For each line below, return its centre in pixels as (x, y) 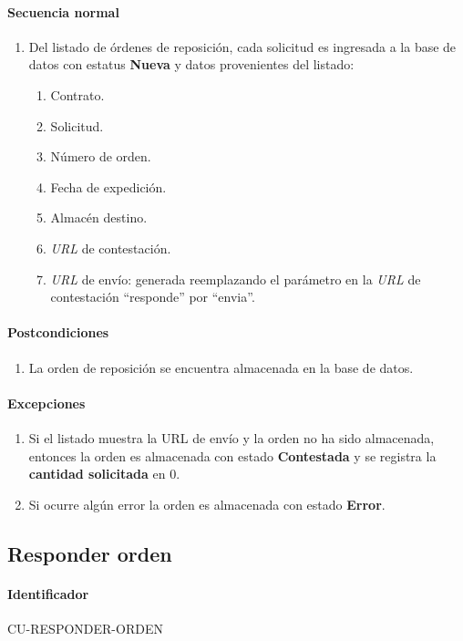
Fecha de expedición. (108, 186)
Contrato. (77, 94)
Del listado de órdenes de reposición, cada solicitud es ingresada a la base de (242, 46)
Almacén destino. (99, 217)
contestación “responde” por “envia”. (153, 297)
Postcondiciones (58, 332)
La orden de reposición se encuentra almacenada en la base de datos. (221, 367)
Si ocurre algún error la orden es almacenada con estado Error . (207, 504)
